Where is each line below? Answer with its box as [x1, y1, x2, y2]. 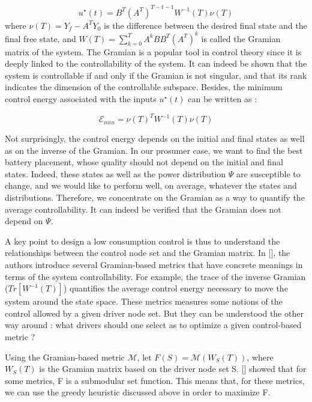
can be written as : [188, 92, 257, 105]
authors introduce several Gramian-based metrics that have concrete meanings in [5, 258, 303, 270]
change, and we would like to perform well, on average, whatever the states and [5, 179, 297, 192]
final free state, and [5, 32, 76, 44]
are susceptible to [236, 167, 301, 180]
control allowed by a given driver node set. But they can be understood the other [5, 306, 304, 319]
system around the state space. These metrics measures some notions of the [5, 295, 283, 308]
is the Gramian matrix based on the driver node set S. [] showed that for [39, 362, 307, 375]
